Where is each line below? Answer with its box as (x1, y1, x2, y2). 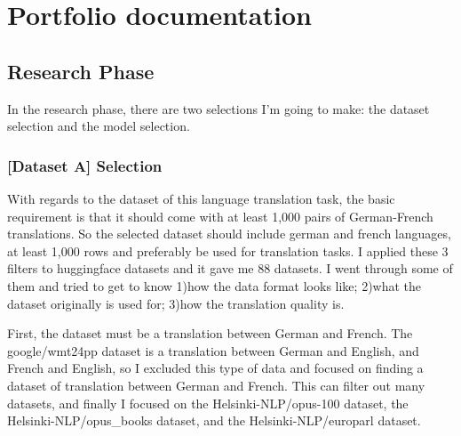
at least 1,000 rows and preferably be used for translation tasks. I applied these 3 (7, 241, 449, 260)
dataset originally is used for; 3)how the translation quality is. (7, 294, 345, 312)
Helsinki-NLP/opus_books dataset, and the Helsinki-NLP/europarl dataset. (7, 411, 421, 430)
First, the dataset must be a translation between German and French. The (7, 324, 413, 343)
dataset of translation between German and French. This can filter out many (7, 375, 425, 394)
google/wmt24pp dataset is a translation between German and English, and (7, 341, 419, 359)
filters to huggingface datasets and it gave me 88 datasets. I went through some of (7, 259, 453, 278)
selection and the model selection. (7, 117, 190, 135)
